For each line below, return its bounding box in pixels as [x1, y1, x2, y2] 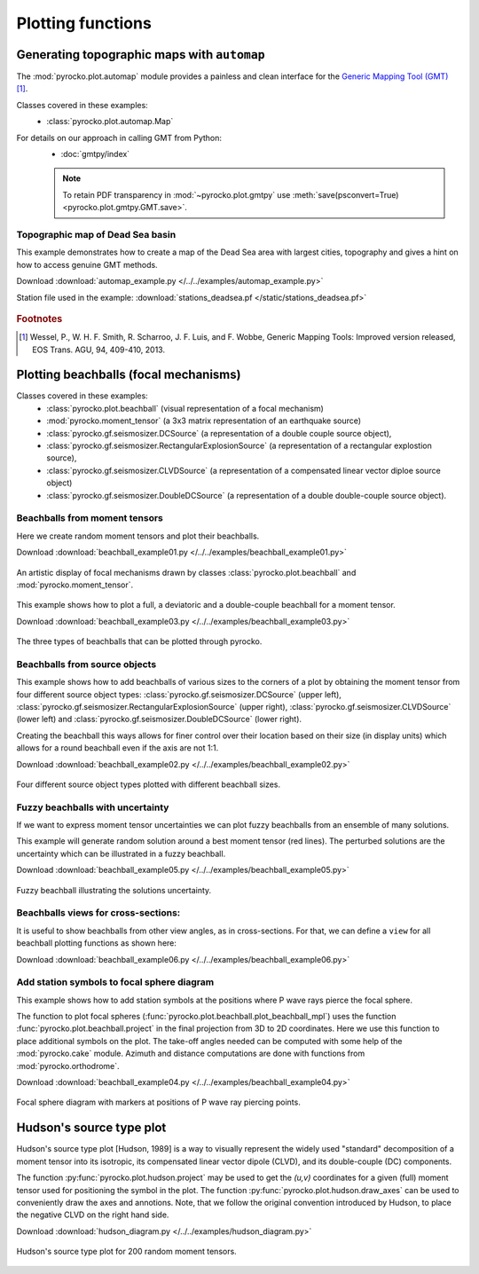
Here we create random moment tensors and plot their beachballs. [16, 531, 260, 541]
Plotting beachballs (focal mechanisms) [16, 367, 241, 382]
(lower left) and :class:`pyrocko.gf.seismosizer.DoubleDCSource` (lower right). [16, 714, 302, 725]
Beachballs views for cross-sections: [16, 907, 181, 919]
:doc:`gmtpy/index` [60, 149, 130, 160]
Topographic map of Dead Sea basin [16, 228, 177, 240]
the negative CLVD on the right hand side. [16, 1209, 169, 1220]
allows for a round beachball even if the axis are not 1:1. [16, 743, 219, 753]
